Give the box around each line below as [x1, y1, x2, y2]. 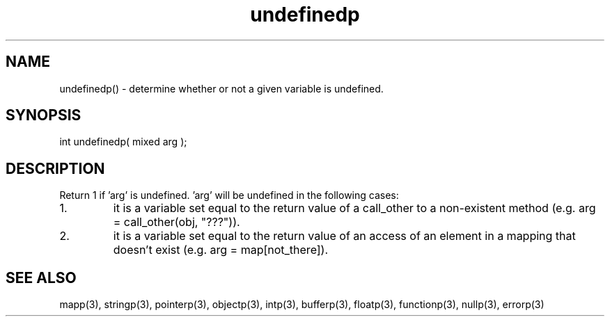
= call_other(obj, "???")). [113, 215, 240, 230]
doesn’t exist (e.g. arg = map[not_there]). [113, 243, 329, 257]
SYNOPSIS [6, 106, 81, 124]
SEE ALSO [6, 268, 77, 287]
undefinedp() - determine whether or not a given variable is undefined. [59, 82, 384, 95]
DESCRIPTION [6, 159, 105, 177]
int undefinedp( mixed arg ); [59, 136, 187, 148]
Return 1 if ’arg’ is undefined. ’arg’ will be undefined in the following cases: [59, 189, 399, 202]
